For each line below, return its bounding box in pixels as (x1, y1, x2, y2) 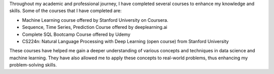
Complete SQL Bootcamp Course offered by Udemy (22, 31, 130, 38)
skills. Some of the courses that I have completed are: (9, 8, 122, 14)
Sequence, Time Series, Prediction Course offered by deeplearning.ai (22, 24, 167, 30)
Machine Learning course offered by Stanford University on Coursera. (22, 17, 168, 23)
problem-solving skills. (9, 62, 57, 68)
